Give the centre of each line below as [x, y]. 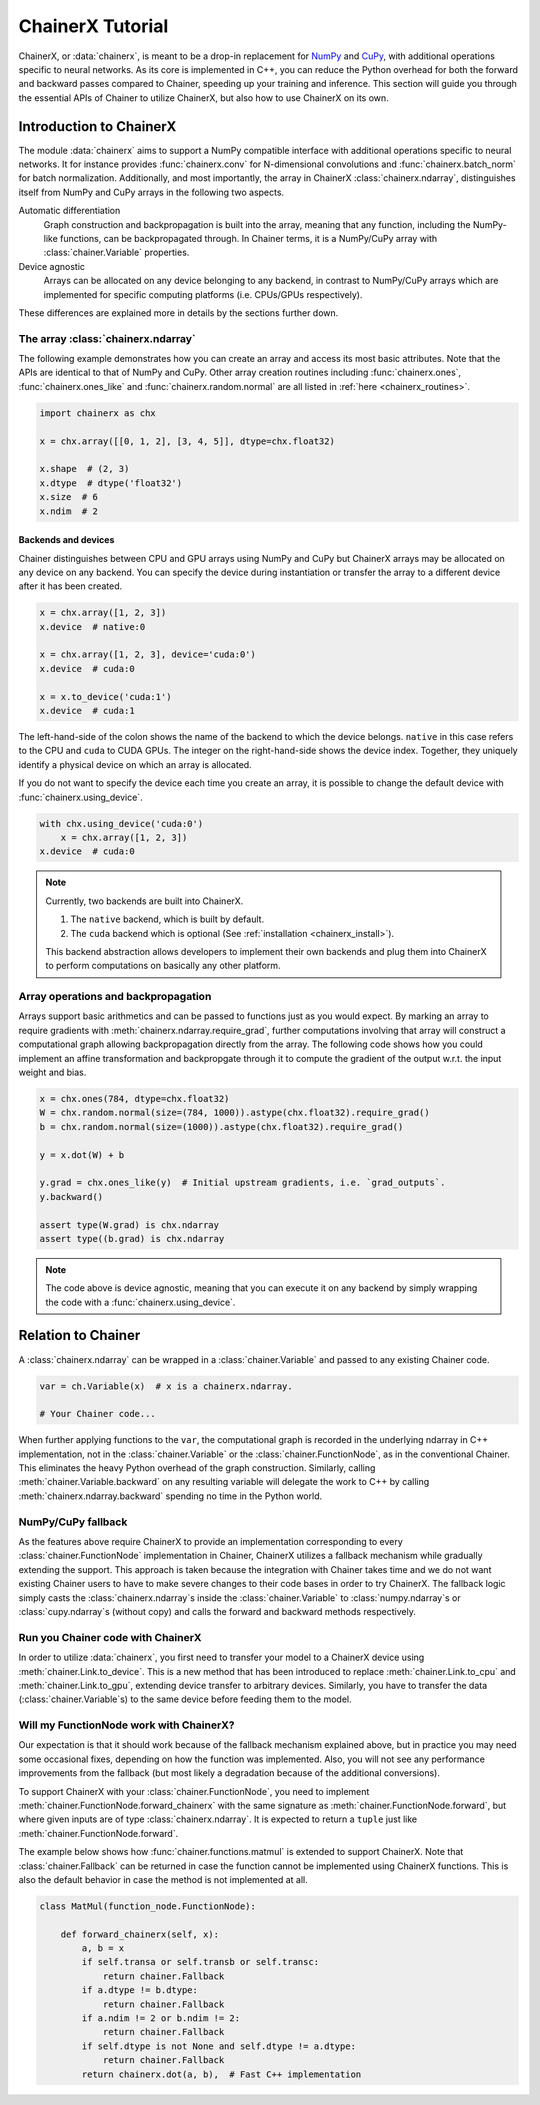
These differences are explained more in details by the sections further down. [178, 312]
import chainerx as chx [98, 413]
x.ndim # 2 [69, 511]
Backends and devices [66, 540]
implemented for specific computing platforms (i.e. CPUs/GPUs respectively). [203, 294]
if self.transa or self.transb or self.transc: [200, 1962]
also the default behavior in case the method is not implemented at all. [163, 1879]
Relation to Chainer [79, 1335]
